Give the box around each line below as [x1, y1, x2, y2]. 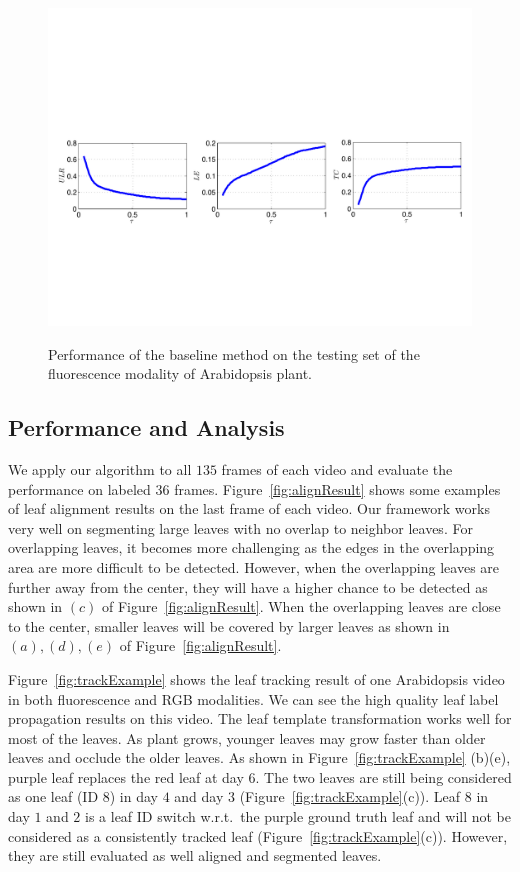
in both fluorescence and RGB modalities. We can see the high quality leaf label [8, 688, 499, 709]
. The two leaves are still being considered [255, 766, 512, 787]
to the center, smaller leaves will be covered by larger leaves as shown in [8, 615, 450, 636]
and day [174, 786, 224, 807]
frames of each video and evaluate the [221, 458, 453, 479]
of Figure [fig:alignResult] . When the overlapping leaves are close [102, 596, 501, 617]
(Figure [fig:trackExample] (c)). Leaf [239, 786, 461, 807]
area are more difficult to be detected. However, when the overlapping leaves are [8, 556, 500, 577]
